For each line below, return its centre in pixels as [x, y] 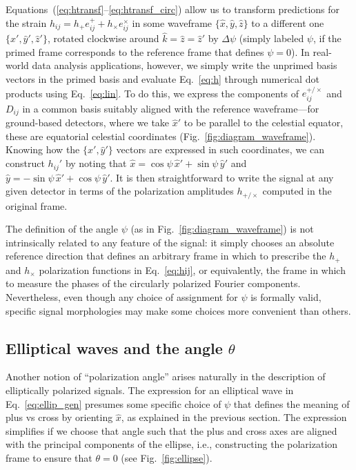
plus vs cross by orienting [59, 417]
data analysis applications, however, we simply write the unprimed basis [185, 65]
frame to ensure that [49, 457]
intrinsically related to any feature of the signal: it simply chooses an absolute [170, 242]
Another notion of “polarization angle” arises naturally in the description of [166, 376]
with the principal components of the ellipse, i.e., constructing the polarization [172, 444]
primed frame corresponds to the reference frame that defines [135, 51]
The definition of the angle [62, 229]
